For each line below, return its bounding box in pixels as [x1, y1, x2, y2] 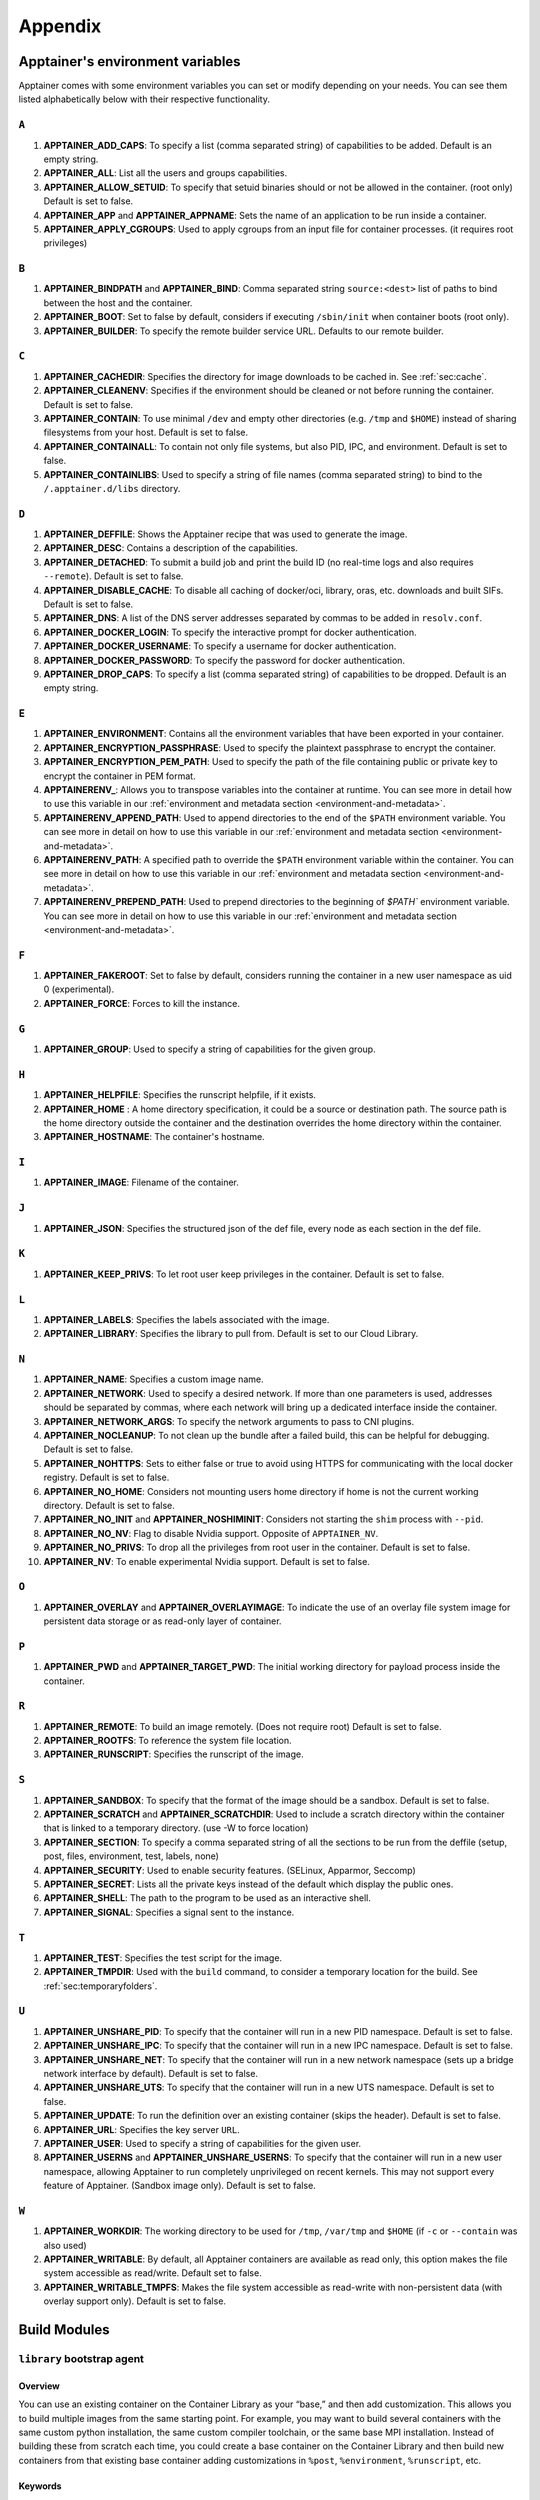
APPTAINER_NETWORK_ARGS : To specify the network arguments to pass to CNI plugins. [43, 1415, 415, 1427]
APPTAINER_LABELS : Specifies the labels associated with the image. [43, 1313, 330, 1325]
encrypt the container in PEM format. [43, 770, 196, 782]
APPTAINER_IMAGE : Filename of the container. [43, 1176, 240, 1189]
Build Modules [18, 2321, 110, 2339]
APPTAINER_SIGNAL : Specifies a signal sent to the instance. [43, 1906, 295, 1918]
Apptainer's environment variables [18, 53, 241, 70]
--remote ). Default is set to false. [43, 570, 184, 582]
